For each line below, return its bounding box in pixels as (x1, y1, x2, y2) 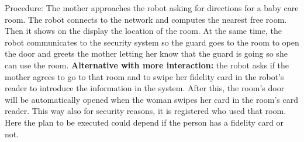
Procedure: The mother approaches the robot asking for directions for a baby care (5, 2, 299, 13)
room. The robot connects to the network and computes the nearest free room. (5, 13, 287, 25)
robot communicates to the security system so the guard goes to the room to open (5, 36, 299, 48)
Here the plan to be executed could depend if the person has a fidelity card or (5, 116, 284, 128)
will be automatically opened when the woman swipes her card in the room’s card (5, 93, 299, 105)
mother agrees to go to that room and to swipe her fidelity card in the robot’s (5, 70, 284, 82)
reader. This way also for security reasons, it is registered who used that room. (5, 105, 286, 117)
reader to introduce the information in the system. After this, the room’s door (5, 82, 285, 94)
